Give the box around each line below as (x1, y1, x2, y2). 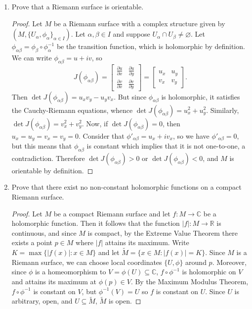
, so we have (172, 130, 210, 141)
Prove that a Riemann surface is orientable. (11, 1, 144, 11)
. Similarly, (206, 104, 239, 115)
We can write (11, 52, 52, 62)
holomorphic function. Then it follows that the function (11, 218, 180, 228)
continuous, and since (11, 227, 77, 238)
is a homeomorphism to (35, 266, 106, 277)
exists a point (11, 237, 53, 248)
